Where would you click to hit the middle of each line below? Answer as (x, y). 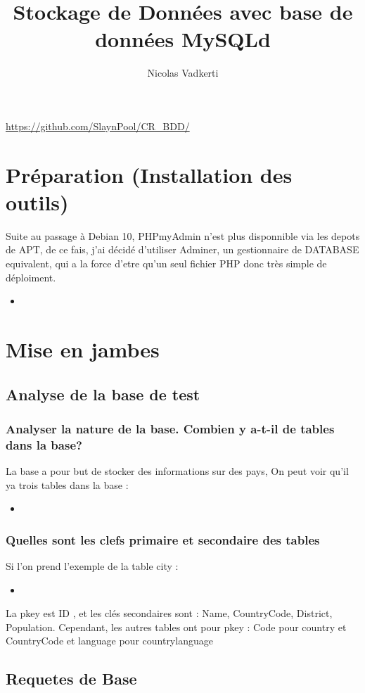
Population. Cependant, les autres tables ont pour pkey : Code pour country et (176, 627)
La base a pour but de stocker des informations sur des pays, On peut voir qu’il (177, 471)
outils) (37, 202)
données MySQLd (183, 39)
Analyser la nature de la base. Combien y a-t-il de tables (170, 428)
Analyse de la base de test (103, 394)
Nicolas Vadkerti (183, 73)
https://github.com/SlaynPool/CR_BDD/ (98, 126)
